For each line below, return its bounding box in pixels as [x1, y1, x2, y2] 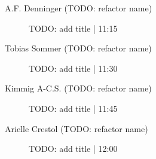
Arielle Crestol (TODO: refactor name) [5, 122, 148, 134]
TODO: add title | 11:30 [29, 62, 118, 74]
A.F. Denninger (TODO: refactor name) [5, 2, 152, 14]
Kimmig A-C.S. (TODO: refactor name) [5, 82, 152, 94]
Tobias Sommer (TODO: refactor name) [5, 42, 152, 54]
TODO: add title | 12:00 [29, 142, 118, 155]
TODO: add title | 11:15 [29, 22, 118, 34]
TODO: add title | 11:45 [29, 102, 118, 114]
